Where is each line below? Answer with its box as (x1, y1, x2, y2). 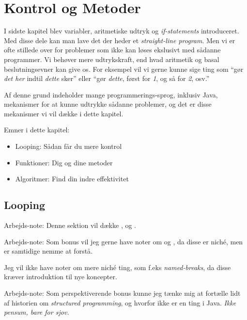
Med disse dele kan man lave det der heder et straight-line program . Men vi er (4, 35, 235, 45)
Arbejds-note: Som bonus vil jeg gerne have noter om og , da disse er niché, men (4, 236, 243, 246)
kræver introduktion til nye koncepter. (4, 272, 117, 282)
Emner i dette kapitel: (4, 125, 70, 135)
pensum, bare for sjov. (4, 307, 69, 317)
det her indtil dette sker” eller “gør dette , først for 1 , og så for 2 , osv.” (4, 73, 210, 83)
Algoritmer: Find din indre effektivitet (15, 174, 129, 184)
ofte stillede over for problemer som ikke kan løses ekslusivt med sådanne (4, 45, 221, 55)
